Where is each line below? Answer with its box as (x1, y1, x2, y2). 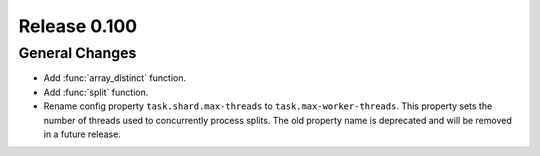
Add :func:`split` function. (43, 86, 149, 98)
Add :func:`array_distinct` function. (43, 72, 187, 84)
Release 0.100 (18, 15, 138, 37)
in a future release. (43, 128, 122, 140)
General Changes (18, 44, 137, 62)
